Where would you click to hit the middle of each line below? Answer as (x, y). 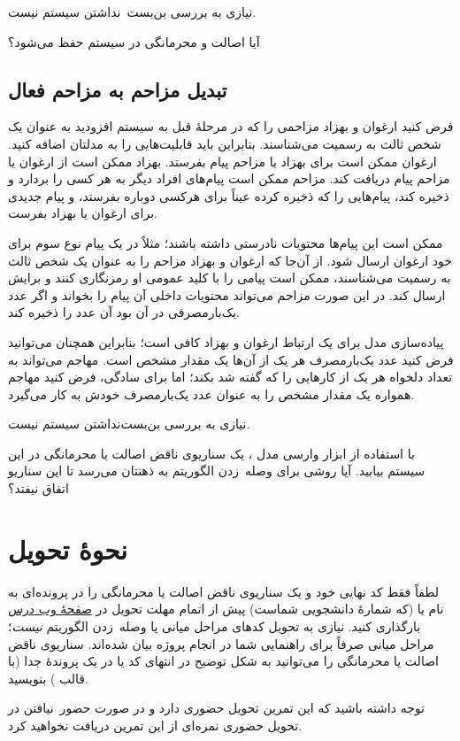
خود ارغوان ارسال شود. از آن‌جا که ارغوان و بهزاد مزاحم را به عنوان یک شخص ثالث (230, 260)
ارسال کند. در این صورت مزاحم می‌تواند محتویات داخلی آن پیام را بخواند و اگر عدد (227, 294)
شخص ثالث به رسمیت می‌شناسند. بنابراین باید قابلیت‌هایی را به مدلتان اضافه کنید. (225, 143)
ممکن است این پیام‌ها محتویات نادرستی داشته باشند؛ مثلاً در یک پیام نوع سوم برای (226, 242)
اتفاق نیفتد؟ (38, 488)
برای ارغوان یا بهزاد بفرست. (83, 213)
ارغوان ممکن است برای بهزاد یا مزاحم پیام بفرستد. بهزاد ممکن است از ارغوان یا (222, 161)
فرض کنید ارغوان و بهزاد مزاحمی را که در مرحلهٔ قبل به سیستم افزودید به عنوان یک (231, 126)
